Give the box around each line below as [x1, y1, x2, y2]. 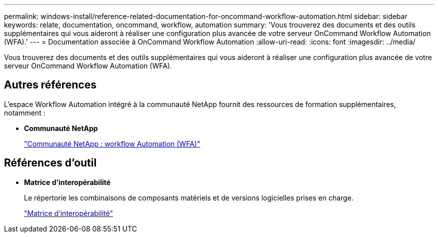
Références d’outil [4, 156, 97, 169]
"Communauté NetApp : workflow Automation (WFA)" [24, 139, 200, 148]
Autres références [4, 78, 96, 91]
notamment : [4, 108, 45, 117]
